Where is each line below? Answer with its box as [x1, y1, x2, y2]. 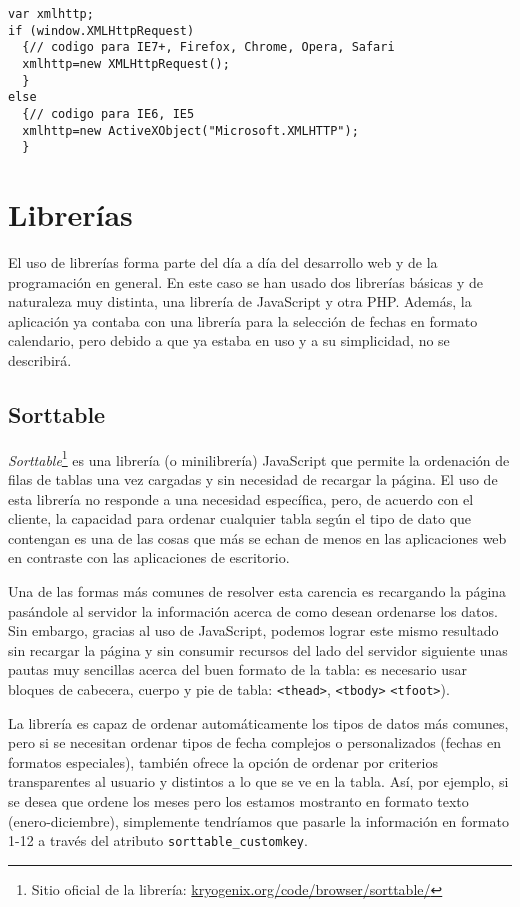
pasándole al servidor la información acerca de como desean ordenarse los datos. [8, 600, 498, 621]
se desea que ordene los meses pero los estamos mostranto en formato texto [8, 791, 469, 812]
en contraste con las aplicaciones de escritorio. [8, 547, 290, 568]
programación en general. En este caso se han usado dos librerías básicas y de [8, 271, 484, 292]
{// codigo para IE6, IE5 [22, 106, 195, 121]
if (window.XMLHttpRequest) [8, 23, 195, 38]
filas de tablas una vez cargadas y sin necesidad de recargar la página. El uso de [8, 469, 498, 490]
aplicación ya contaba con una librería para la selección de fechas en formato [8, 310, 478, 331]
